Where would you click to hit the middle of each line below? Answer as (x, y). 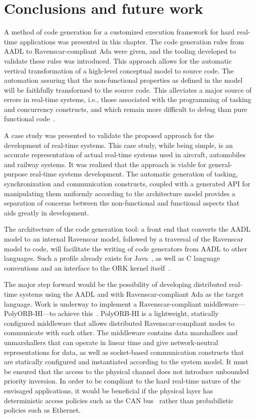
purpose (16, 174)
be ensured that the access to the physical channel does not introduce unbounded (127, 371)
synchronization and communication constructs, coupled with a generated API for (127, 184)
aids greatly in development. (46, 212)
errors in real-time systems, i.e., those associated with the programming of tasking (128, 99)
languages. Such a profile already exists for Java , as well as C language (112, 258)
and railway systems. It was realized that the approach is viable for (105, 164)
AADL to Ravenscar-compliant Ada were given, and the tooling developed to (120, 51)
